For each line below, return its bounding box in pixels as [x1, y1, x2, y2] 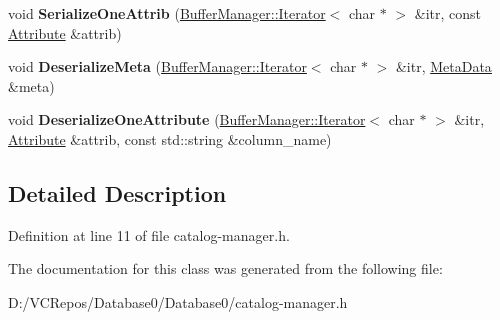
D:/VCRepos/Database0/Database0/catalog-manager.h [8, 291, 348, 312]
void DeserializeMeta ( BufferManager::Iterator [8, 56, 307, 77]
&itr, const [414, 3, 481, 23]
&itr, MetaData [395, 56, 492, 77]
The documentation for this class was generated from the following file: [8, 258, 443, 279]
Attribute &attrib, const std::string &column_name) [8, 128, 332, 149]
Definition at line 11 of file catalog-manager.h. [8, 224, 290, 245]
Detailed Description [8, 177, 227, 208]
